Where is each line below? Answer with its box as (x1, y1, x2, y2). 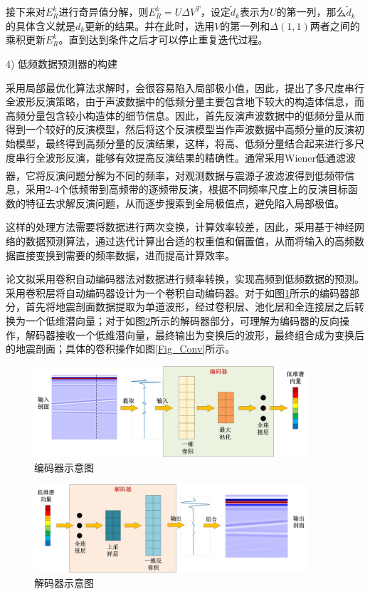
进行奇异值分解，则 (58, 4, 149, 19)
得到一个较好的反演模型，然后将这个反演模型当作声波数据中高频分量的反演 (6, 122, 354, 137)
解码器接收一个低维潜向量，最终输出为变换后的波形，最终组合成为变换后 (25, 327, 364, 342)
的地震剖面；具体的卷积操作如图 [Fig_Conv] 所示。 (6, 341, 236, 356)
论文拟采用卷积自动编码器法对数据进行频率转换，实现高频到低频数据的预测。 (6, 271, 364, 286)
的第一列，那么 (276, 4, 347, 19)
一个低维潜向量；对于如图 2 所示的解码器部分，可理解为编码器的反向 (25, 313, 339, 328)
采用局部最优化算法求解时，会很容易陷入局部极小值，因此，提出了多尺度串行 (6, 80, 364, 95)
